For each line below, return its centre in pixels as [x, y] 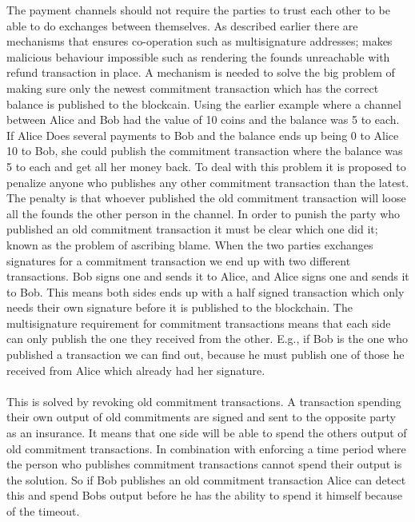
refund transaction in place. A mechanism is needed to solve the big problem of [201, 72]
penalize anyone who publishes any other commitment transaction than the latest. [208, 182]
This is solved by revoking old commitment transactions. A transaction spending [204, 401]
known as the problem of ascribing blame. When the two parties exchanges [190, 244]
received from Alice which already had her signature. [136, 370]
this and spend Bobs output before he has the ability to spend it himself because [205, 495]
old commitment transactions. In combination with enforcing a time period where [206, 448]
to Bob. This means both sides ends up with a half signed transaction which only [206, 291]
